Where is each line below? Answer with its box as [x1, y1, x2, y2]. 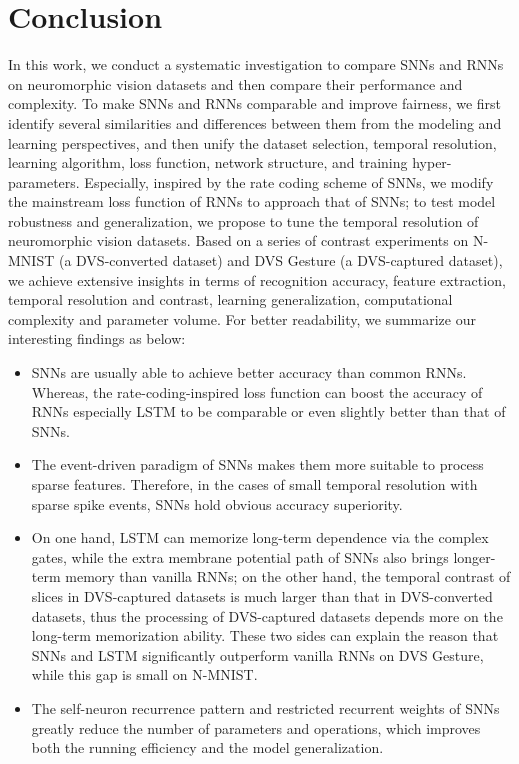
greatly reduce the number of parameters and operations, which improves [31, 717, 481, 738]
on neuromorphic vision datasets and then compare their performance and [8, 73, 463, 94]
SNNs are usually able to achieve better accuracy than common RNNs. [31, 362, 467, 383]
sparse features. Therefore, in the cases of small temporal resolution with [31, 474, 478, 494]
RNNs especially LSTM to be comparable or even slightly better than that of [31, 401, 506, 422]
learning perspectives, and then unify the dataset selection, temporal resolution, [8, 132, 497, 153]
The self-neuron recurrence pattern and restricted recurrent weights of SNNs [31, 697, 500, 718]
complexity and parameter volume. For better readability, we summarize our [8, 308, 476, 329]
